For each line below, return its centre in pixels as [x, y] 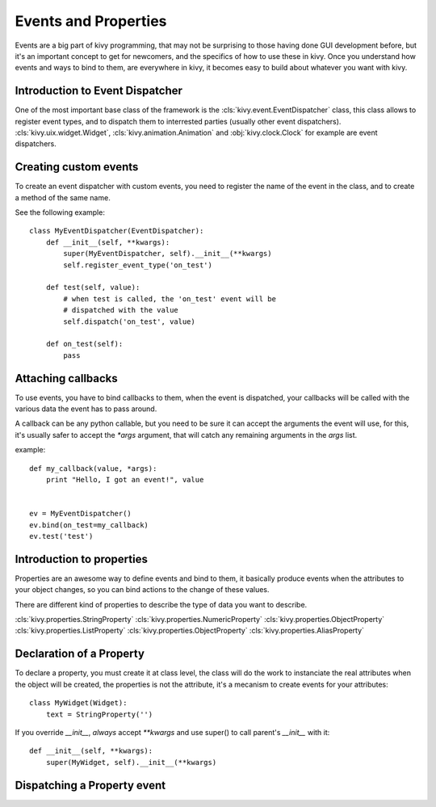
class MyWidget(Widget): [78, 703]
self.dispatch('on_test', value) [129, 322]
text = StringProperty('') [99, 714]
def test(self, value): [93, 288]
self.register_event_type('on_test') [138, 265]
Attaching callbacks [67, 378]
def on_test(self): [84, 344]
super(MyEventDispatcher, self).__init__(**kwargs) [168, 254]
